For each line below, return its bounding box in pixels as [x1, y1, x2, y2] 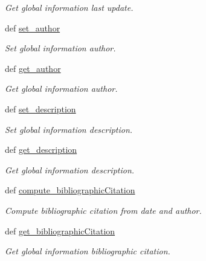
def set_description [5, 102, 76, 115]
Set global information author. [5, 42, 116, 54]
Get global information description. [5, 163, 135, 176]
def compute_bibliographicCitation [5, 184, 135, 196]
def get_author [5, 62, 61, 74]
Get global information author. [5, 82, 118, 95]
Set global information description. [5, 123, 133, 135]
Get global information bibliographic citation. [5, 245, 170, 257]
